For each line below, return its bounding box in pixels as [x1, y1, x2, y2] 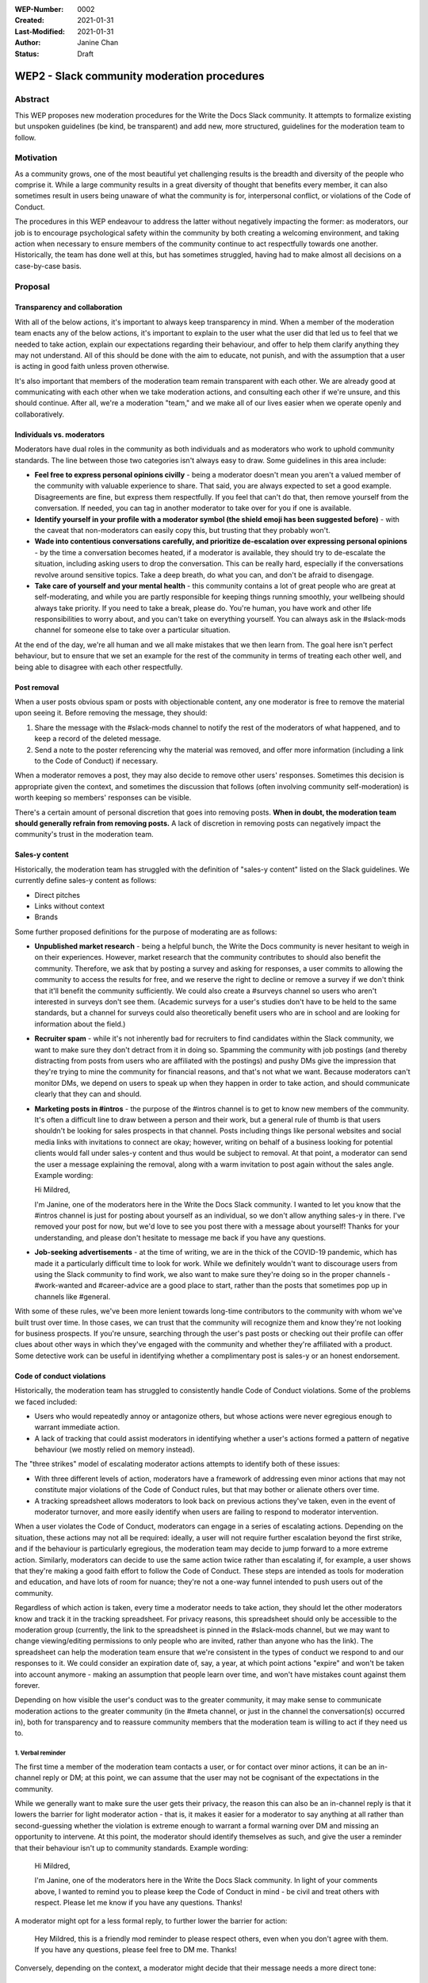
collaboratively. [14, 409, 65, 419]
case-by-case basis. [14, 261, 82, 270]
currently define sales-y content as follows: [14, 876, 157, 885]
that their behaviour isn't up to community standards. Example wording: [14, 1843, 249, 1852]
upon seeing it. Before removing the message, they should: [14, 708, 208, 718]
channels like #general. [34, 1291, 111, 1301]
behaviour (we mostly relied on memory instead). [34, 1444, 196, 1455]
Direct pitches [34, 890, 81, 899]
